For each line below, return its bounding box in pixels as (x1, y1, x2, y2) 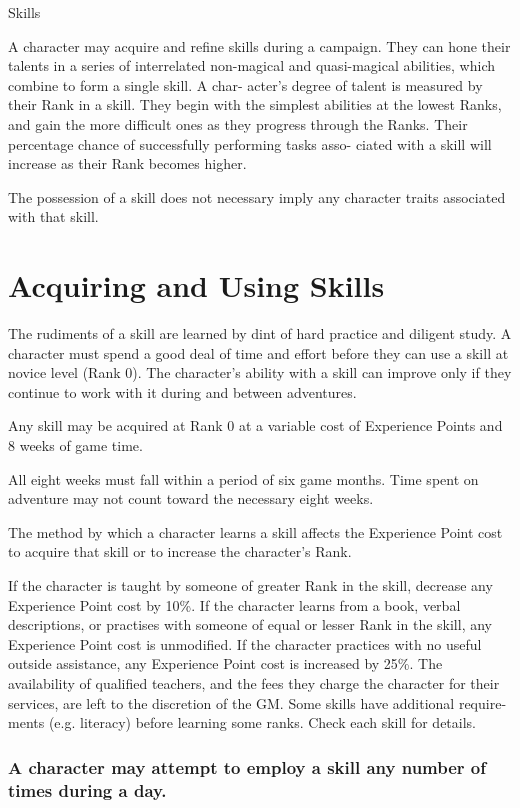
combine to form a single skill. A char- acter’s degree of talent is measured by (8, 74, 483, 95)
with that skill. (8, 206, 99, 227)
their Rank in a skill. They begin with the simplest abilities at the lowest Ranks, (8, 94, 502, 115)
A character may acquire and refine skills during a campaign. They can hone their (8, 35, 511, 56)
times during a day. (8, 777, 167, 802)
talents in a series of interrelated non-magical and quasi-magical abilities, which (8, 55, 495, 76)
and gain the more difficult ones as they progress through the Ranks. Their (8, 113, 468, 134)
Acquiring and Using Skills (8, 265, 385, 306)
